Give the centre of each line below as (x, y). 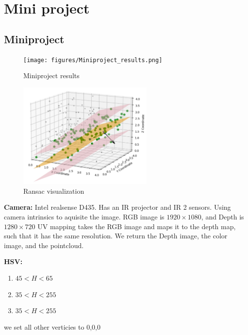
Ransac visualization (54, 191)
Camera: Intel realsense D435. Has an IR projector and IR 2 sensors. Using (117, 207)
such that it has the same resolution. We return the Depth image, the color (116, 236)
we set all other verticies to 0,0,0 (52, 327)
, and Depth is (223, 217)
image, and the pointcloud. (44, 245)
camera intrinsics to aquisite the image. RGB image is (84, 217)
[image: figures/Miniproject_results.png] (93, 60)
